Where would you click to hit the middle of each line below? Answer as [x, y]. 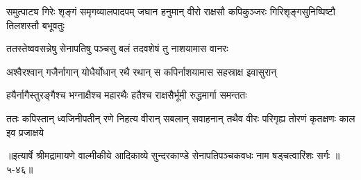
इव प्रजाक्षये [25, 132]
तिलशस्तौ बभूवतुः [35, 25]
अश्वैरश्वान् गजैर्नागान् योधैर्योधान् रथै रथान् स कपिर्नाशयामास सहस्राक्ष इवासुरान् [142, 71]
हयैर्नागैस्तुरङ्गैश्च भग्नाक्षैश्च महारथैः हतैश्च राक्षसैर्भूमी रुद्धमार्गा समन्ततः [127, 95]
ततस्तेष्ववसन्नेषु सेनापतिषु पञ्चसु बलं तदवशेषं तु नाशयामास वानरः [117, 48]
